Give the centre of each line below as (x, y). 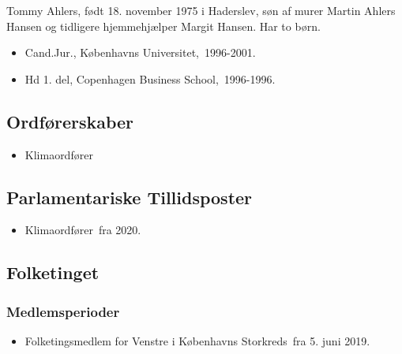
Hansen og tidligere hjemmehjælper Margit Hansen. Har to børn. (163, 26)
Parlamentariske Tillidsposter (130, 197)
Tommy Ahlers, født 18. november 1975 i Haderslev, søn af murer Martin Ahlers (201, 10)
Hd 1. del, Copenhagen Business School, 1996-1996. (150, 78)
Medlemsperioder (63, 311)
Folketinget (53, 272)
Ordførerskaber (70, 121)
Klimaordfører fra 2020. (83, 230)
